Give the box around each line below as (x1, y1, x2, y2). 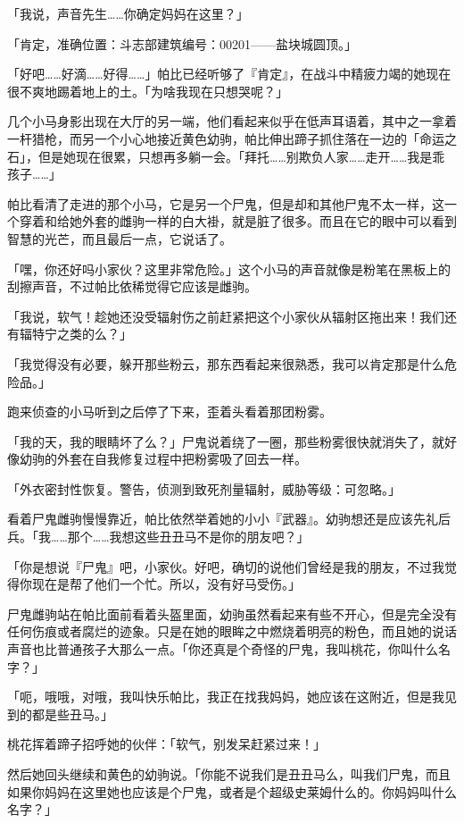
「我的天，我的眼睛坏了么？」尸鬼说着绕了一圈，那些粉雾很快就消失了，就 (7, 432, 444, 450)
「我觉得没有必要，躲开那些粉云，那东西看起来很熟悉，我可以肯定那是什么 (7, 354, 444, 373)
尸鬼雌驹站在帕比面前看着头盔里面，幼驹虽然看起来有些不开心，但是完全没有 (7, 604, 457, 623)
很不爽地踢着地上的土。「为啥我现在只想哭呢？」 (7, 81, 288, 100)
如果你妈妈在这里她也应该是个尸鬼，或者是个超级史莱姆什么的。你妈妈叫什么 (7, 782, 457, 801)
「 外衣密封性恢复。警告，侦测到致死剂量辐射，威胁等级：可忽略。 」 (7, 479, 401, 498)
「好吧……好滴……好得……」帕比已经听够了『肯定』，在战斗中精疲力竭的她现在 (7, 64, 452, 83)
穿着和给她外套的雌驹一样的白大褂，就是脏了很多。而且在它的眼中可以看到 (19, 212, 457, 231)
